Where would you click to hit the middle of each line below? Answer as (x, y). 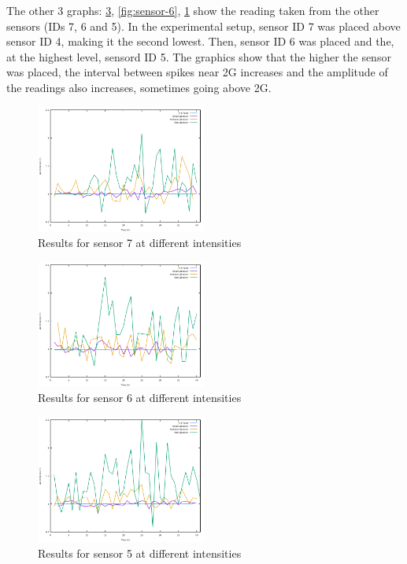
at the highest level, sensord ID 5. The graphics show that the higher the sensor (199, 56)
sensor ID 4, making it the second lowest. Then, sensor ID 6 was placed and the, (200, 41)
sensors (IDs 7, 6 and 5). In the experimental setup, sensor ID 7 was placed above (203, 26)
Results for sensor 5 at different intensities (140, 553)
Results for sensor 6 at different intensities (140, 398)
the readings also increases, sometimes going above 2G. (139, 87)
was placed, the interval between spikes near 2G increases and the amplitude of (197, 72)
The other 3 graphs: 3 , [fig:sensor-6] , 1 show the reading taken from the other (193, 10)
